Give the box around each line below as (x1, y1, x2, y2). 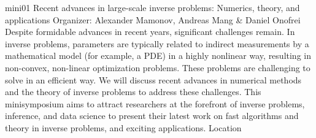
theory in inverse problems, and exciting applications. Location (5, 121, 242, 134)
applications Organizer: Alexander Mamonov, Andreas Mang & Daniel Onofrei (5, 13, 301, 26)
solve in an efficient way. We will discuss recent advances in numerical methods (5, 73, 302, 86)
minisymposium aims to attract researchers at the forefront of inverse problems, (5, 97, 305, 110)
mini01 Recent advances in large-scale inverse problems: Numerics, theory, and (5, 1, 300, 13)
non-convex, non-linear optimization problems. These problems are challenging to (5, 61, 310, 74)
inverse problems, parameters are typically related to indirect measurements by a (5, 37, 309, 50)
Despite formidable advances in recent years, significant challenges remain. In (5, 25, 295, 38)
